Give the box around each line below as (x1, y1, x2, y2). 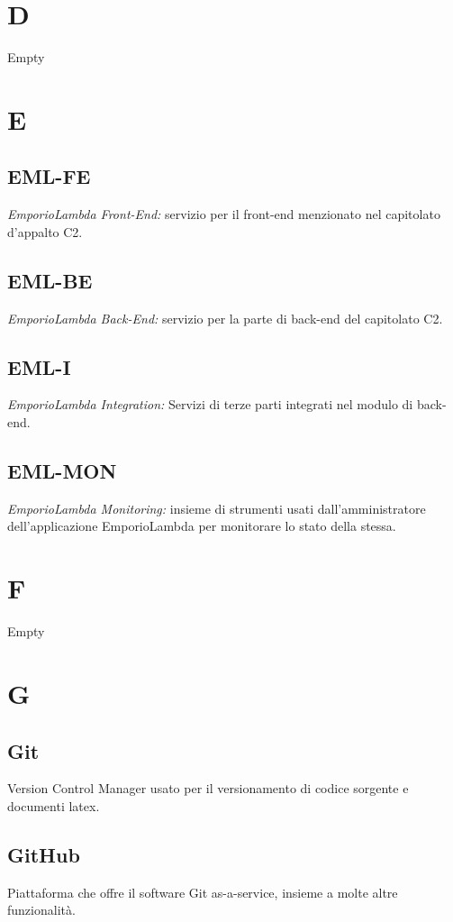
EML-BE (7, 266, 93, 294)
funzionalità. (7, 900, 76, 919)
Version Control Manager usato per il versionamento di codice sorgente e (7, 779, 409, 798)
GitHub (7, 840, 80, 868)
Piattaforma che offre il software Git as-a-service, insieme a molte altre (7, 882, 398, 901)
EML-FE (7, 162, 91, 190)
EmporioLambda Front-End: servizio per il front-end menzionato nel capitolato (7, 205, 440, 224)
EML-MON (7, 457, 117, 485)
